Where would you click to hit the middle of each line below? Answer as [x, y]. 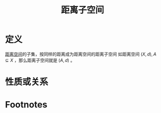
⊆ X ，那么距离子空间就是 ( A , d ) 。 [40, 60]
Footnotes [26, 105]
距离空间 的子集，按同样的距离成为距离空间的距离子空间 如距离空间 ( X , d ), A [81, 54]
